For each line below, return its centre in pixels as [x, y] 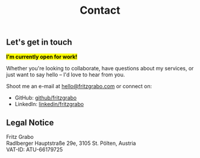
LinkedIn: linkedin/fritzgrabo [49, 104]
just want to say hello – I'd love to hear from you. [65, 75]
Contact [100, 10]
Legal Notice [30, 123]
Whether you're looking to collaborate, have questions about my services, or [100, 68]
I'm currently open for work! [42, 57]
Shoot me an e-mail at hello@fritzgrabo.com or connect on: [79, 86]
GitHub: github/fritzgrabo [46, 97]
